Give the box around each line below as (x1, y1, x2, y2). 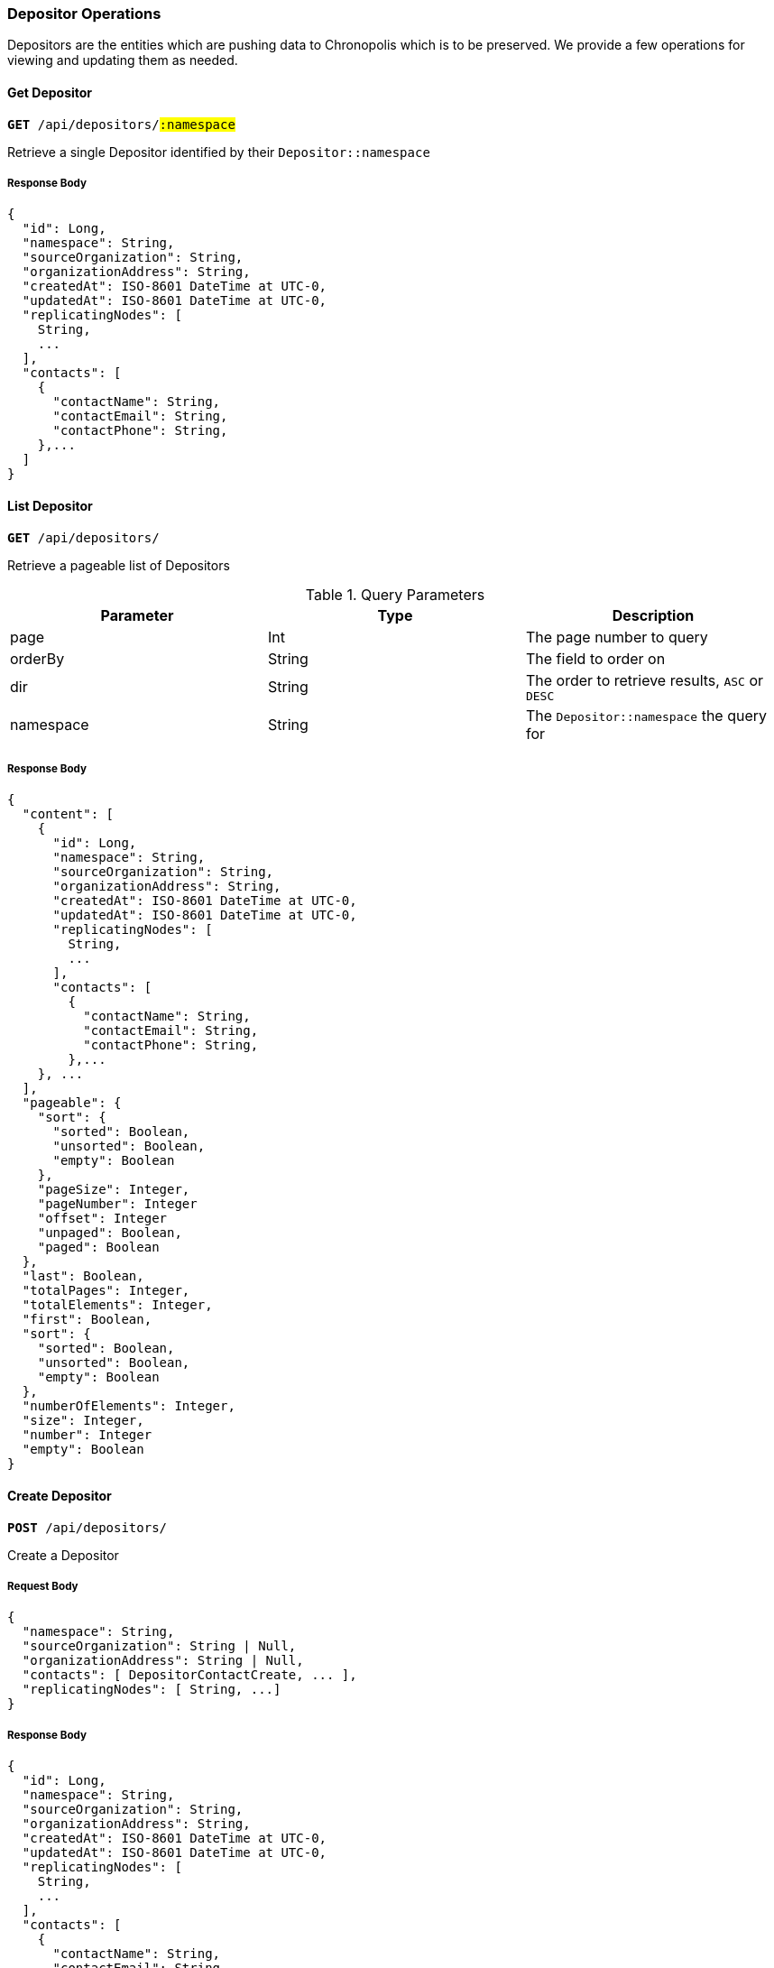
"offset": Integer (37, 1211, 168, 1226)
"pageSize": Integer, (37, 1182, 190, 1197)
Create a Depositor (7, 1547, 119, 1563)
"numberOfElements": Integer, (22, 1399, 235, 1414)
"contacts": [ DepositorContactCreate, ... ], (22, 1668, 357, 1683)
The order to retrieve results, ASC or (525, 670, 763, 689)
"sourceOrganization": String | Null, (22, 1639, 297, 1654)
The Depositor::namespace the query (525, 706, 768, 725)
